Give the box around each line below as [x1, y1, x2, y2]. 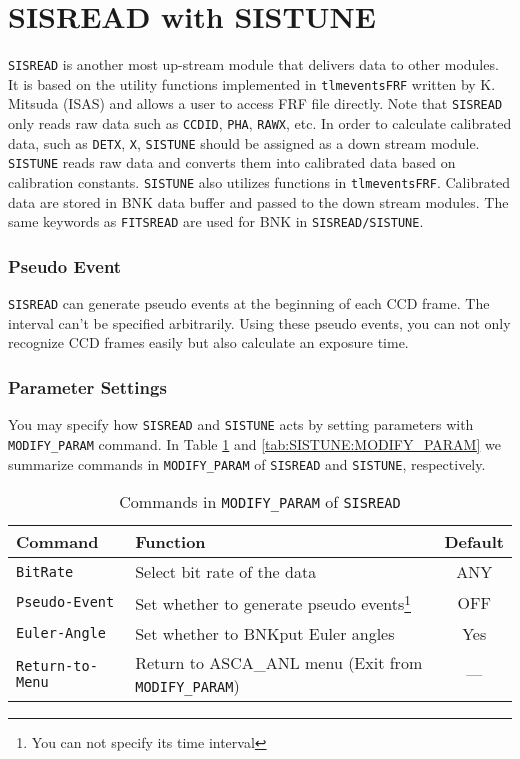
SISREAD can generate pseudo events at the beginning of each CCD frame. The [8, 293, 490, 314]
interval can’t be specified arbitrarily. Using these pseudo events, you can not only [8, 312, 511, 333]
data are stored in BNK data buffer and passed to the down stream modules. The [8, 191, 509, 212]
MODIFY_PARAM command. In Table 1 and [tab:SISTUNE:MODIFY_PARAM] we [8, 433, 501, 454]
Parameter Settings [8, 374, 167, 399]
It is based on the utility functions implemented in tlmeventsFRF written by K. [8, 73, 496, 94]
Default [444, 530, 504, 554]
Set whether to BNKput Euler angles [135, 621, 395, 645]
